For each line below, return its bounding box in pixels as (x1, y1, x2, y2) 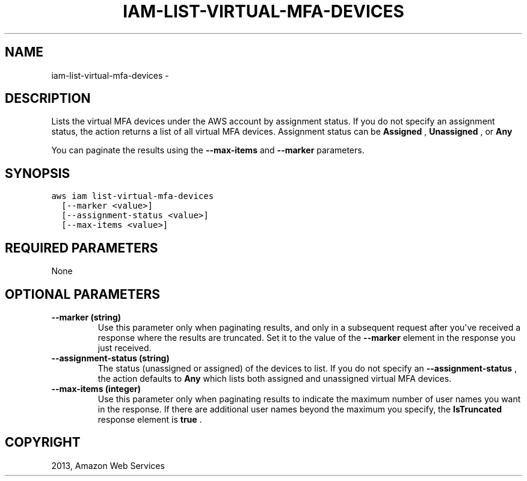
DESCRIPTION (5, 91, 91, 106)
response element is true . (97, 414, 202, 424)
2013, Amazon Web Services (51, 460, 165, 471)
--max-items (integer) (51, 383, 141, 394)
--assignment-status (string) (51, 352, 170, 363)
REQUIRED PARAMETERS (5, 240, 158, 256)
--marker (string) (51, 311, 122, 322)
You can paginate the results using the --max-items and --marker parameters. (51, 145, 365, 156)
